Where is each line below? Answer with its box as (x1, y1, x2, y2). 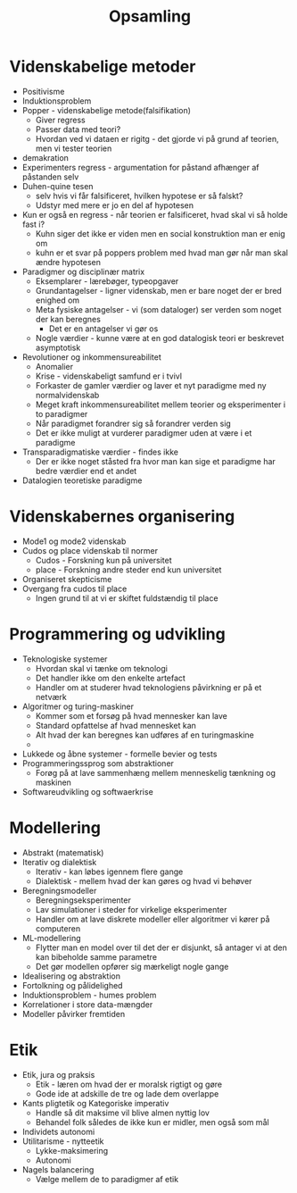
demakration (21, 152, 70, 163)
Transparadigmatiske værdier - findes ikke (21, 446, 178, 457)
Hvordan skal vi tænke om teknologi (35, 663, 168, 673)
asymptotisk (35, 342, 81, 353)
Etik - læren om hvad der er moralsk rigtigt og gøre (35, 1079, 223, 1089)
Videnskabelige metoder (9, 56, 196, 77)
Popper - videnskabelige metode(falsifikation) (21, 104, 192, 115)
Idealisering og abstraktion (21, 971, 120, 981)
